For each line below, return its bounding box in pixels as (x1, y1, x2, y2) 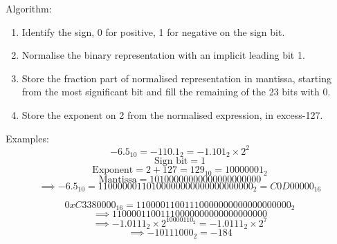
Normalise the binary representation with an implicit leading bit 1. (21, 48, 305, 62)
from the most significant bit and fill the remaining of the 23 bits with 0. (21, 84, 331, 99)
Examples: (6, 131, 49, 145)
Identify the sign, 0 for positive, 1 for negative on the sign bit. (21, 24, 285, 39)
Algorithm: (6, 1, 52, 15)
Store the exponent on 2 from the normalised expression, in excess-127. (21, 107, 323, 122)
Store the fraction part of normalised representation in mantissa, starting (21, 71, 331, 85)
